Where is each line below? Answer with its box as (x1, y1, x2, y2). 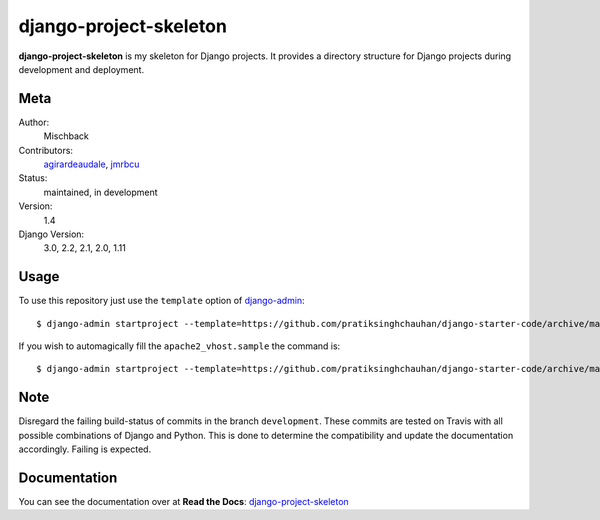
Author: (18, 116, 50, 128)
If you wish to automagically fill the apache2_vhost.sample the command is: (18, 340, 341, 352)
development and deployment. (18, 63, 145, 75)
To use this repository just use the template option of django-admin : (18, 295, 305, 307)
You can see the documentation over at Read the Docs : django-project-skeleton (18, 496, 349, 508)
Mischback (43, 130, 89, 142)
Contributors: (18, 144, 74, 156)
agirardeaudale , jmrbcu (43, 158, 140, 170)
